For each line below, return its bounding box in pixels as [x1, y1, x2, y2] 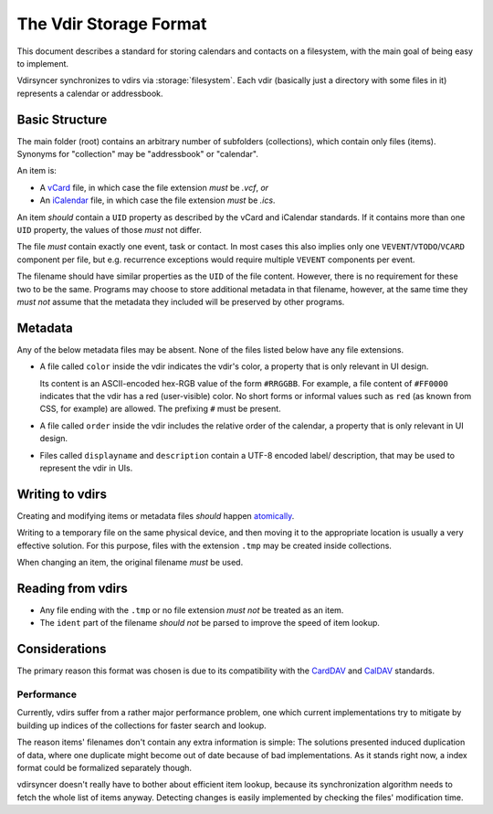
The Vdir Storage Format [16, 14, 207, 34]
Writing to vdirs [16, 486, 107, 502]
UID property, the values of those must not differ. [16, 224, 203, 235]
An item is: [16, 165, 57, 176]
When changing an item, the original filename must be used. [16, 557, 244, 568]
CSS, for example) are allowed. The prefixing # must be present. [39, 403, 282, 415]
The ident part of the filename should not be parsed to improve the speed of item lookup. [39, 618, 381, 629]
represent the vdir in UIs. [39, 462, 133, 473]
